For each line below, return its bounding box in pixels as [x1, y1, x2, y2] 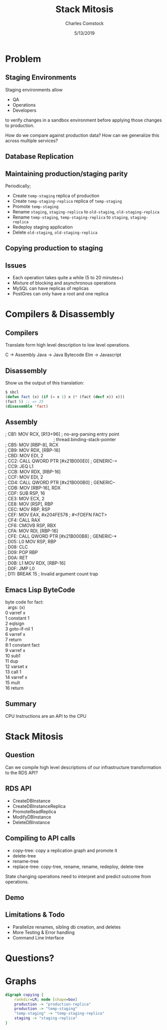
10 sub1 [5, 653, 21, 659]
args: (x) [7, 605, 25, 611]
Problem [5, 53, 41, 64]
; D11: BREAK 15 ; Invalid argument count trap [5, 571, 98, 577]
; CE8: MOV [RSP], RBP [5, 501, 54, 507]
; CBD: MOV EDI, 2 [5, 453, 44, 459]
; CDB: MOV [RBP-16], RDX [5, 485, 61, 491]
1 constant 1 [5, 615, 30, 621]
